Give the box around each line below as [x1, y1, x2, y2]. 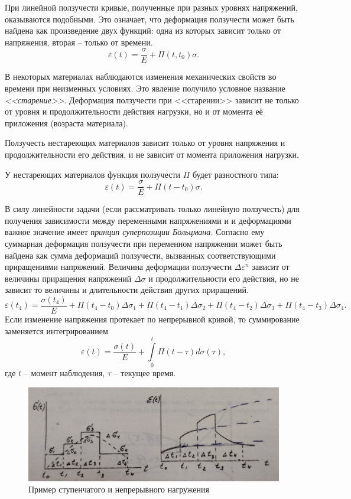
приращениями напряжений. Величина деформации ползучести [5, 260, 232, 273]
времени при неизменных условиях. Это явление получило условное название [5, 82, 285, 94]
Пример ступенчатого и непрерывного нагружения [28, 483, 209, 495]
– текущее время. [113, 367, 176, 379]
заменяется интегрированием [5, 324, 108, 337]
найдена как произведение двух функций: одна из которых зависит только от [5, 24, 281, 37]
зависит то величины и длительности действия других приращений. [5, 283, 249, 296]
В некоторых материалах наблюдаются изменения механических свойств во [5, 70, 277, 83]
